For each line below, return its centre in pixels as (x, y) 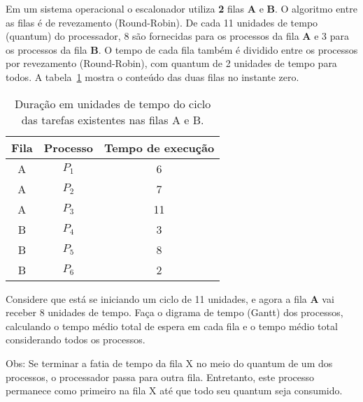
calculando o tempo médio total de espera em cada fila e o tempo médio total (172, 326)
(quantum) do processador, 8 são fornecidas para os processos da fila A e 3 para (177, 36)
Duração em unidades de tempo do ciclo (113, 103)
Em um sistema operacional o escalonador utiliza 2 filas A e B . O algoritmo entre (181, 8)
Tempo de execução (159, 147)
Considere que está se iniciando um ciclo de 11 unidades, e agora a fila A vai (170, 298)
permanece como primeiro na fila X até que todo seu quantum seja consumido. (174, 390)
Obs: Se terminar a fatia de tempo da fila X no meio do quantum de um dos (169, 363)
